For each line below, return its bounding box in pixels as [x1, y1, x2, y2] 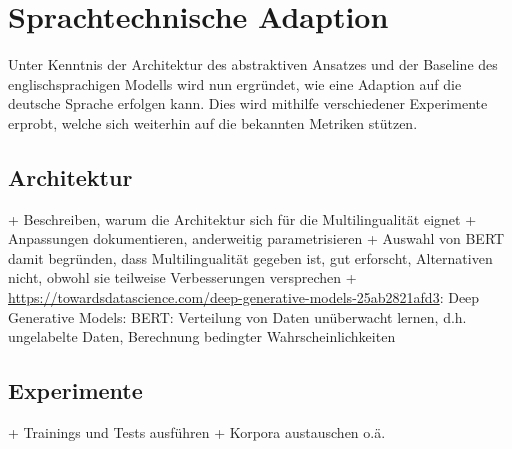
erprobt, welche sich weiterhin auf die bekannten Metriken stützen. [8, 112, 418, 133]
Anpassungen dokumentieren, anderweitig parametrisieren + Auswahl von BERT [8, 228, 505, 249]
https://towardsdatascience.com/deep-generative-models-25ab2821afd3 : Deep [8, 287, 480, 308]
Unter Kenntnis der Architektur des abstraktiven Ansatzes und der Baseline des [8, 54, 498, 75]
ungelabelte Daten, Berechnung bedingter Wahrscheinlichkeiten [8, 326, 396, 347]
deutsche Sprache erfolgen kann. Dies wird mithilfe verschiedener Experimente [8, 93, 488, 114]
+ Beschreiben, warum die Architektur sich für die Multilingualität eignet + [8, 208, 477, 229]
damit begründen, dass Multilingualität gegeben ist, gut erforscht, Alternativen [8, 247, 493, 268]
